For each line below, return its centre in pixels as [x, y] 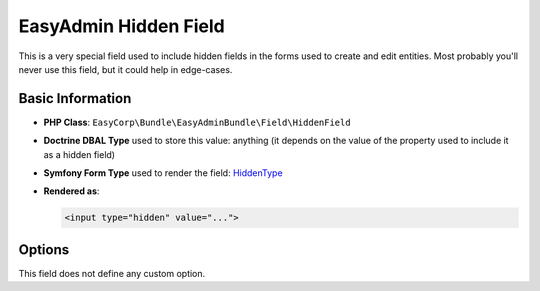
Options [44, 249]
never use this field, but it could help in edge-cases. [125, 69]
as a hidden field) [79, 154]
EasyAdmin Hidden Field [121, 26]
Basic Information [75, 98]
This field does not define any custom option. [112, 273]
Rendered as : [71, 191]
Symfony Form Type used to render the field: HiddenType [163, 173]
